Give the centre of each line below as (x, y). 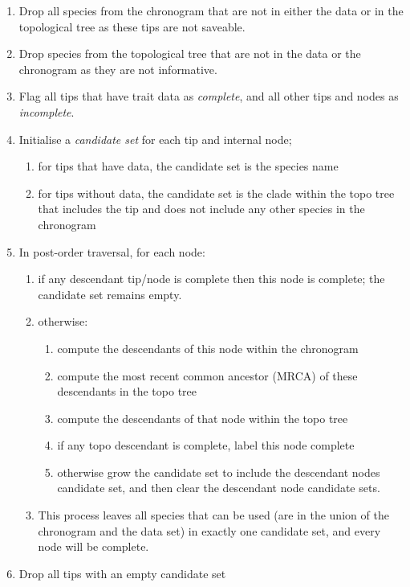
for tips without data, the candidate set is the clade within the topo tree (216, 193)
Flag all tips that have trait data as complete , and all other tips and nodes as (209, 96)
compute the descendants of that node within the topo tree (203, 418)
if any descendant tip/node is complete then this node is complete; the (211, 279)
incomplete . (47, 111)
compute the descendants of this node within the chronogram (208, 348)
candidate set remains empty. (110, 294)
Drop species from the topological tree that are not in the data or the (190, 53)
